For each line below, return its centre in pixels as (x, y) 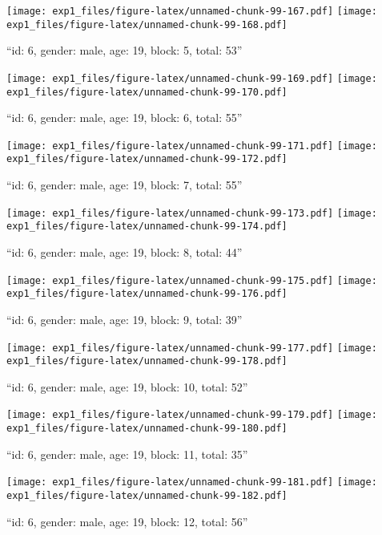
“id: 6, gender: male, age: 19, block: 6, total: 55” (125, 118)
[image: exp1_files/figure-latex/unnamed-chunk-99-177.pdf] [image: (192, 348)
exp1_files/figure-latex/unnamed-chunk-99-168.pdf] (147, 24)
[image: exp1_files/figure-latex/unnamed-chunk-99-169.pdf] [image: (192, 78)
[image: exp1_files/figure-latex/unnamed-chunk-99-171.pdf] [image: (192, 146)
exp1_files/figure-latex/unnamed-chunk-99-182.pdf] (147, 496)
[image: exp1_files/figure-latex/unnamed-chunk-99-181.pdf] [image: (192, 482)
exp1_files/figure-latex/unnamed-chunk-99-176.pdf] (147, 294)
